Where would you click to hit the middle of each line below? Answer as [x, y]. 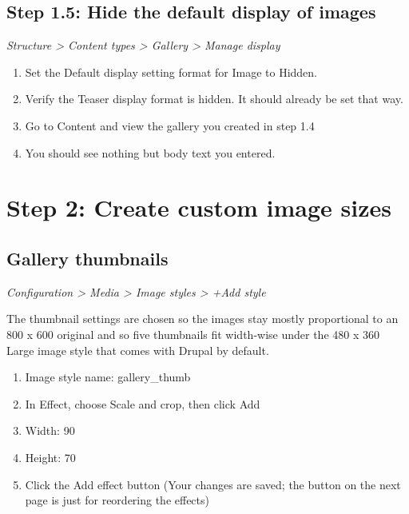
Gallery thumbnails [87, 258]
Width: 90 [50, 430]
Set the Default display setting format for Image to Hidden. [171, 72]
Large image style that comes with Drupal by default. [138, 350]
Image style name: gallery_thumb [108, 377]
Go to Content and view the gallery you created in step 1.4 [170, 125]
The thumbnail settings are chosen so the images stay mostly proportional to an [203, 319]
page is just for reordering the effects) [117, 500]
